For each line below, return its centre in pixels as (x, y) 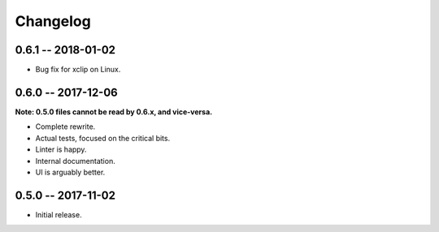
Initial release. (59, 214)
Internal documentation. (75, 161)
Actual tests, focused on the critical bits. (103, 138)
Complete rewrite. (65, 127)
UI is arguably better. (70, 172)
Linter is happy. (61, 149)
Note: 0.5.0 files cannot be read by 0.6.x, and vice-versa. (114, 112)
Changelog (53, 21)
